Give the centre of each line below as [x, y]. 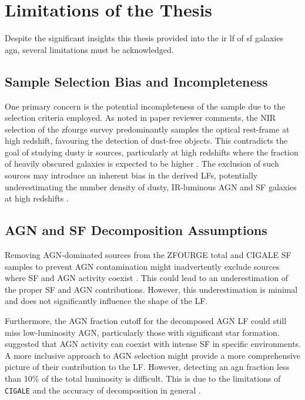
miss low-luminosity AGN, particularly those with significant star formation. [142, 332]
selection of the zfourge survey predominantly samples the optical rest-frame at [147, 129]
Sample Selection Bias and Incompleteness [136, 81]
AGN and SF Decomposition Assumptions [136, 230]
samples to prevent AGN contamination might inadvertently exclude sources [142, 266]
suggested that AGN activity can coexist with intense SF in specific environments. [153, 344]
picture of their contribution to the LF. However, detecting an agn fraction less [147, 367]
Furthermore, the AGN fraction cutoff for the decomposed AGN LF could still [146, 321]
